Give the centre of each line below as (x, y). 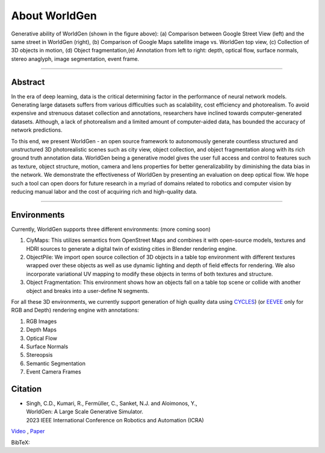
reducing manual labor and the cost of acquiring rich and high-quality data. (104, 191)
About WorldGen (54, 16)
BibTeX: (20, 442)
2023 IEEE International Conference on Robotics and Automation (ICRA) (115, 420)
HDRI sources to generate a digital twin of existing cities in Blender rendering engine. (132, 248)
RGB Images (42, 321)
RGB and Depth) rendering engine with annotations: (75, 310)
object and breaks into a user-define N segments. (88, 291)
